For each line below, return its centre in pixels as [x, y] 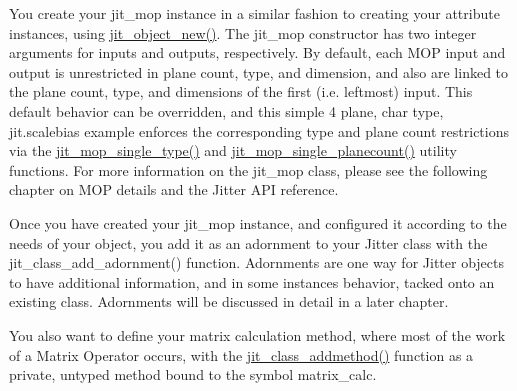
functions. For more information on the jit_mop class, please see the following [248, 169]
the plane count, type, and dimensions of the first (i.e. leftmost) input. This [241, 91]
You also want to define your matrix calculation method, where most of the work [257, 334]
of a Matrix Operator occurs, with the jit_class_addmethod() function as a [241, 354]
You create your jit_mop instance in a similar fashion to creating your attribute [254, 13]
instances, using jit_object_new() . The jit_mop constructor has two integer [243, 32]
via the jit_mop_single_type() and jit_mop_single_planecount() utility [233, 150]
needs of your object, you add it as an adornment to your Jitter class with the [248, 242]
